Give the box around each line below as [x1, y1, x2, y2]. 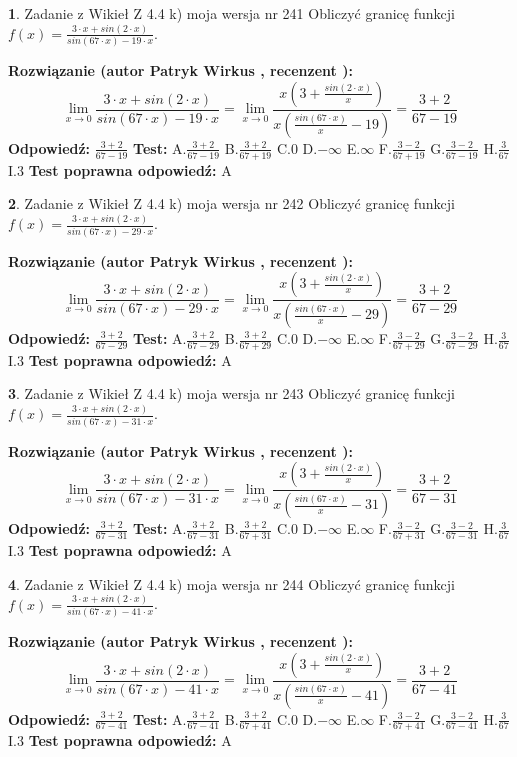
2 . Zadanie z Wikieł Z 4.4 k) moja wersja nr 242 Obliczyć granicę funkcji [8, 193, 455, 214]
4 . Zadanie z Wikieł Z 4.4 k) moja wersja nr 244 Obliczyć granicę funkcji [8, 573, 455, 594]
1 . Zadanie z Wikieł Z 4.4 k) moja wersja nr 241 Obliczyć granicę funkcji [8, 3, 455, 23]
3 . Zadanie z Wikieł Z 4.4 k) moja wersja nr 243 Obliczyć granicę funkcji [8, 383, 455, 404]
